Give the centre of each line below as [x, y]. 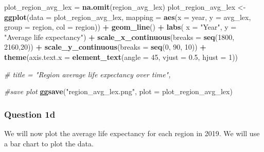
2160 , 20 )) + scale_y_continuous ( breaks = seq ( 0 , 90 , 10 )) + [105, 47]
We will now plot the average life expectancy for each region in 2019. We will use [132, 133]
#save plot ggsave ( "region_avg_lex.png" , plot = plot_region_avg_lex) [118, 91]
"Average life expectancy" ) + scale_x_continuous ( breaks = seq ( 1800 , [119, 37]
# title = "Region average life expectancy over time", [87, 74]
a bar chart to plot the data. [49, 143]
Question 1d [30, 114]
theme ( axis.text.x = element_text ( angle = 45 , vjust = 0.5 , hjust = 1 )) [121, 57]
